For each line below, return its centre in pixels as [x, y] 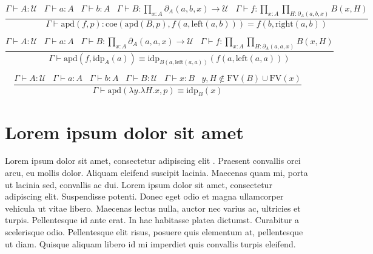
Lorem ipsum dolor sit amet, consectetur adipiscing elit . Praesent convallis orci [153, 161]
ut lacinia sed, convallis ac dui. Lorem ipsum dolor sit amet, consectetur [139, 184]
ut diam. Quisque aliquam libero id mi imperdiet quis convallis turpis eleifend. [150, 243]
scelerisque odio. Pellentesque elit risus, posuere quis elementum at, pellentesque [154, 232]
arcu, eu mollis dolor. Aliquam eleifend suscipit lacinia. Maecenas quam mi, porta [156, 173]
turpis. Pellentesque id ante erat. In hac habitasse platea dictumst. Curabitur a [152, 220]
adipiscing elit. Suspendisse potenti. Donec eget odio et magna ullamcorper [144, 196]
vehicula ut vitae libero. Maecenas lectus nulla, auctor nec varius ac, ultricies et [153, 208]
